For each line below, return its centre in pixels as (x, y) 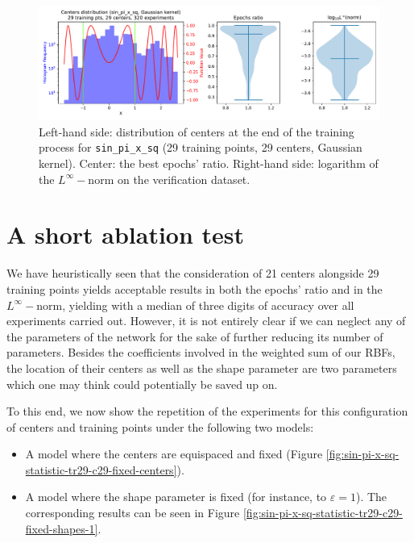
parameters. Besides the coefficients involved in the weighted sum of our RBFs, (201, 352)
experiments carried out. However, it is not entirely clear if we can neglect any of (206, 321)
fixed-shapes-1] (62, 528)
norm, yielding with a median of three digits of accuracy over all (195, 305)
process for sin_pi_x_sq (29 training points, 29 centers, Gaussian (201, 147)
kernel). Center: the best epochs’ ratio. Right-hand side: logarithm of (209, 163)
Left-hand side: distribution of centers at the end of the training (197, 131)
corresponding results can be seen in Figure (132, 513)
